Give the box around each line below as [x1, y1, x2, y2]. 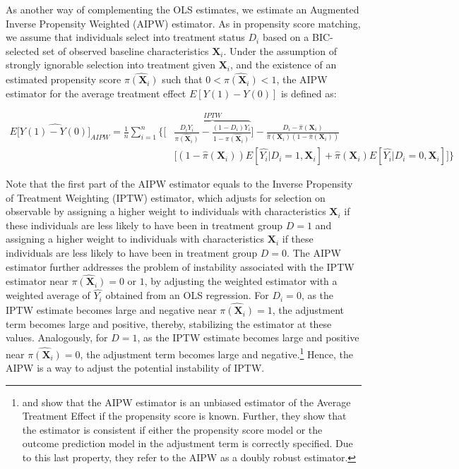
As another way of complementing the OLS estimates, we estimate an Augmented [6, 2, 359, 16]
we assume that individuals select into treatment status [6, 30, 245, 44]
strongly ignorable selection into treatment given [6, 57, 215, 72]
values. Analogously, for [6, 330, 108, 345]
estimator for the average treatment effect [6, 85, 186, 100]
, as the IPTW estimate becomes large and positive [137, 330, 359, 345]
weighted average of [6, 288, 90, 303]
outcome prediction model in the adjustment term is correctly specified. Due [22, 436, 353, 451]
